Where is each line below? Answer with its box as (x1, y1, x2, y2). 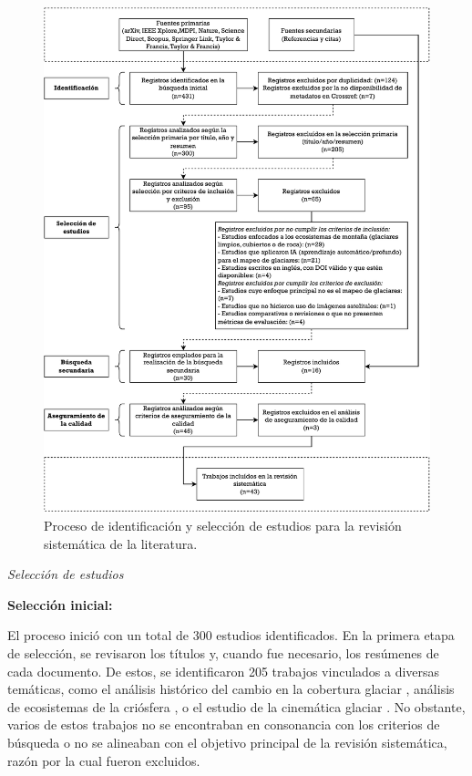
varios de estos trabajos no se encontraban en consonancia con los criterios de (7, 715, 440, 734)
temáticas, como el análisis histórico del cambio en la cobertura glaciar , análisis (7, 679, 455, 698)
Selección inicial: (7, 595, 113, 614)
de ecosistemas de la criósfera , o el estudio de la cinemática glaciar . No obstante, (7, 697, 466, 716)
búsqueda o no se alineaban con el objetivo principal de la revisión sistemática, (7, 733, 447, 752)
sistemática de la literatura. (44, 533, 198, 553)
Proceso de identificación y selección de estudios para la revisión (44, 516, 402, 535)
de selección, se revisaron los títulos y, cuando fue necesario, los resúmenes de (7, 644, 439, 663)
